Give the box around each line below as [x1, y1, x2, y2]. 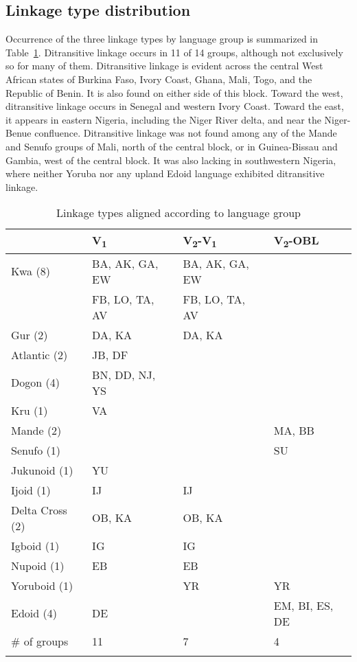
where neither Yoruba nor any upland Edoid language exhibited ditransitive [5, 166, 325, 181]
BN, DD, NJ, [92, 366, 156, 383]
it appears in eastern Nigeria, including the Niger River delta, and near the [5, 112, 321, 126]
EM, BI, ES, [273, 597, 334, 613]
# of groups [11, 632, 69, 649]
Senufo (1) [11, 442, 61, 458]
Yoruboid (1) [11, 577, 73, 593]
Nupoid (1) [11, 557, 65, 573]
